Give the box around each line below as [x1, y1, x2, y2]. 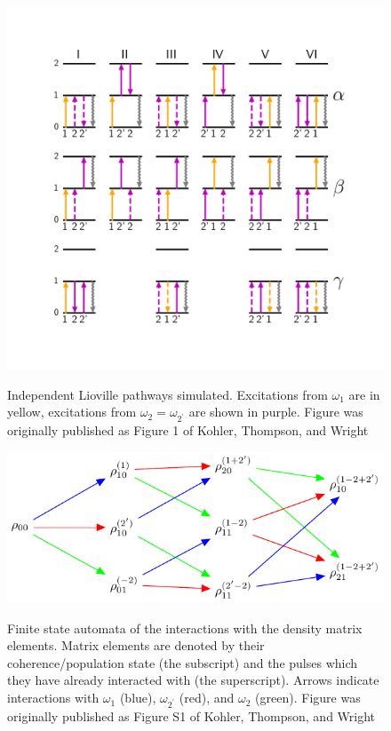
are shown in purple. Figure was [188, 402, 363, 421]
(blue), [119, 688, 156, 707]
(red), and [179, 688, 235, 707]
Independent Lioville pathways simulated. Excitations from [7, 385, 328, 403]
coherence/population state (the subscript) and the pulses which [7, 653, 358, 671]
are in [348, 385, 380, 403]
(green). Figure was [255, 688, 361, 707]
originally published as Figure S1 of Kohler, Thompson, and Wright [7, 706, 376, 725]
